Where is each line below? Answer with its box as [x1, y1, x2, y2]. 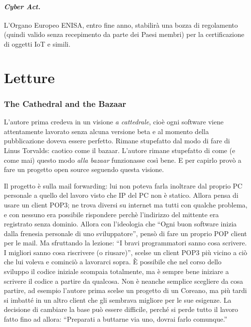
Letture [4, 67, 55, 87]
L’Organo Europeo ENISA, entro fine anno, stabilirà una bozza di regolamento [4, 19, 238, 30]
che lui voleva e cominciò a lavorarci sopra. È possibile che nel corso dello [4, 257, 221, 267]
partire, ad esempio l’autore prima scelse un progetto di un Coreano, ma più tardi [4, 285, 247, 295]
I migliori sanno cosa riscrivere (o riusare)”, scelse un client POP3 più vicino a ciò [4, 247, 247, 257]
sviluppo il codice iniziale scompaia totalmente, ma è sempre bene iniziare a [4, 266, 229, 276]
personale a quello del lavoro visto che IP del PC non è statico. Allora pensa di [4, 190, 238, 200]
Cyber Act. [4, 1, 41, 11]
